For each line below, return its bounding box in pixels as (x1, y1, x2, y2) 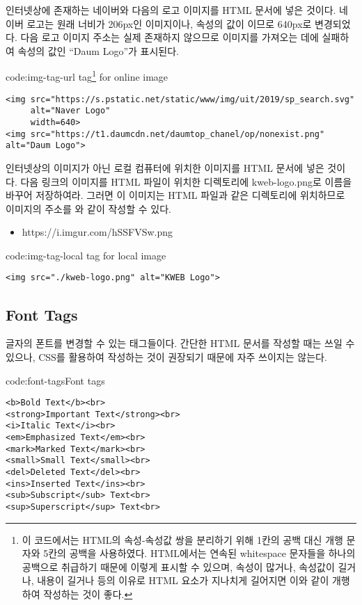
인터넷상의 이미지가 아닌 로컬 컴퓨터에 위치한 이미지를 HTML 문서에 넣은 (6, 160, 324, 175)
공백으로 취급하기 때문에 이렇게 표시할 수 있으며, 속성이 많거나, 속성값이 (22, 559, 335, 574)
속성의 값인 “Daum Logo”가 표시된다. (17, 43, 179, 58)
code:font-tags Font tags (6, 373, 105, 387)
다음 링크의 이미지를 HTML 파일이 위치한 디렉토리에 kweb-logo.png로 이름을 (20, 174, 352, 188)
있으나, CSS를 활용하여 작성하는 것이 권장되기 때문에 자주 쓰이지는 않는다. (6, 349, 327, 364)
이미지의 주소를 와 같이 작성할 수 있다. (6, 201, 171, 216)
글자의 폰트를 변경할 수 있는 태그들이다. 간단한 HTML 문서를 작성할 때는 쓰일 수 (6, 336, 355, 350)
